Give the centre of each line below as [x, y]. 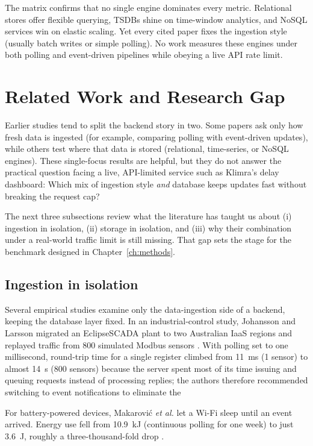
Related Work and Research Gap [145, 96]
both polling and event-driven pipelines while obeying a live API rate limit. [144, 55]
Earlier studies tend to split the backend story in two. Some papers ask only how [154, 125]
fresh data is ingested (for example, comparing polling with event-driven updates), [156, 137]
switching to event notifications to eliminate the [93, 391]
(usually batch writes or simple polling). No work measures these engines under [151, 42]
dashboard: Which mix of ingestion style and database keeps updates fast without [156, 184]
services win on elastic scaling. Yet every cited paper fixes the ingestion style [146, 31]
